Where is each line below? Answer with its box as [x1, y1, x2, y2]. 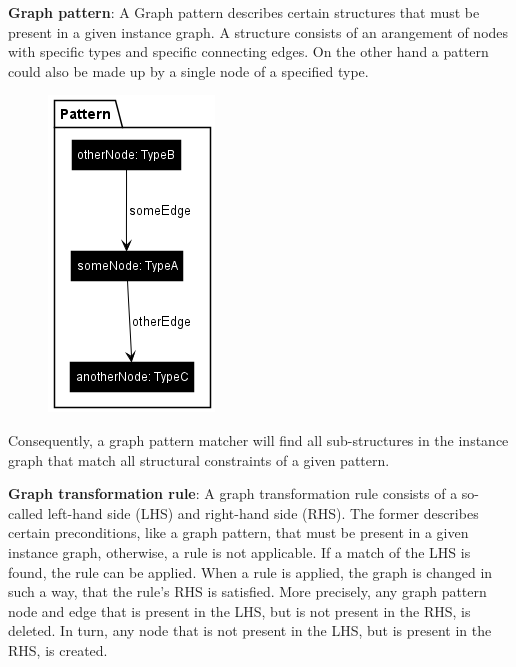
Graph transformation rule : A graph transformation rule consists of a [8, 483, 458, 504]
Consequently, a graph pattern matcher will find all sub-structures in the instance [8, 429, 509, 450]
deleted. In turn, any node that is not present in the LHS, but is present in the [8, 620, 492, 641]
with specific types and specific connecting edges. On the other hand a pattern [8, 41, 489, 62]
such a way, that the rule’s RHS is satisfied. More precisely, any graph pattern [8, 581, 487, 602]
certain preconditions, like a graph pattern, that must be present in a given [8, 522, 469, 543]
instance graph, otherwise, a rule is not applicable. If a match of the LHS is [8, 541, 471, 562]
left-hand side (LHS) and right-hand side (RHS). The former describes [47, 502, 479, 523]
